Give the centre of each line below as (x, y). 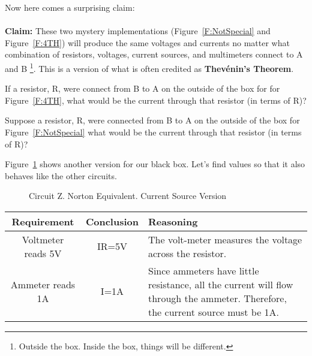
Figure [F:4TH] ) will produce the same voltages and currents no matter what (147, 42)
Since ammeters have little (204, 270)
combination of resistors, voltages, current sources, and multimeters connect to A (154, 54)
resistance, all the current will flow (221, 284)
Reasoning (173, 221)
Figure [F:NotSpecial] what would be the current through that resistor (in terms (153, 132)
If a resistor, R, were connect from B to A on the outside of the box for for (142, 88)
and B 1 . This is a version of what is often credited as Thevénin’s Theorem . (149, 67)
